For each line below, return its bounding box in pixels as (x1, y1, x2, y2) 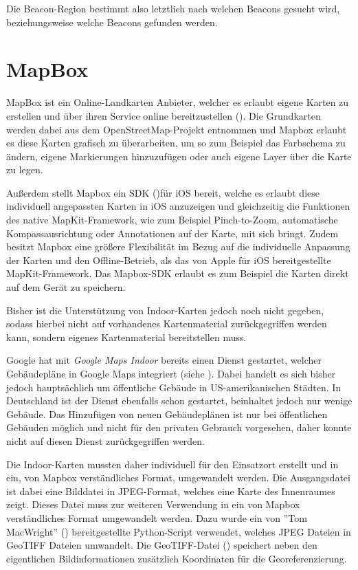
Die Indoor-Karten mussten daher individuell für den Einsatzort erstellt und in (6, 457, 339, 471)
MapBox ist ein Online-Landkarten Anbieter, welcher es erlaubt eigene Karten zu (6, 95, 349, 109)
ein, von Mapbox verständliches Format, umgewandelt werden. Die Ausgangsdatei (6, 470, 350, 485)
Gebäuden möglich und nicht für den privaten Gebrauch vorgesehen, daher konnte (6, 420, 352, 435)
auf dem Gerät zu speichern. (6, 280, 126, 294)
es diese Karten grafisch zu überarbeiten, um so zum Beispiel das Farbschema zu (6, 135, 346, 150)
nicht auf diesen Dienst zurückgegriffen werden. (6, 433, 205, 448)
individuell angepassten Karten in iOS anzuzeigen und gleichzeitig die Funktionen (6, 199, 350, 213)
